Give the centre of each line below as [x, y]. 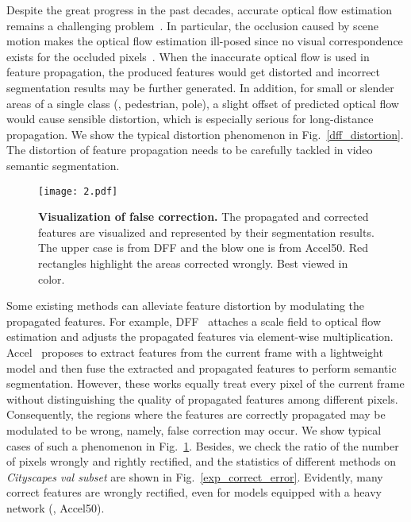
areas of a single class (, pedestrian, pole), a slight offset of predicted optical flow [203, 103]
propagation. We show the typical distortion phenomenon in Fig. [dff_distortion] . [205, 134]
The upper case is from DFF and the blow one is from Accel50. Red [204, 247]
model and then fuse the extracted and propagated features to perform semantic [202, 367]
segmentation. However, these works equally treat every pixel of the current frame [205, 383]
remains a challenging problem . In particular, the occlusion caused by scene [193, 25]
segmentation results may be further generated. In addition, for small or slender [200, 87]
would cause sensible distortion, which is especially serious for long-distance [190, 119]
